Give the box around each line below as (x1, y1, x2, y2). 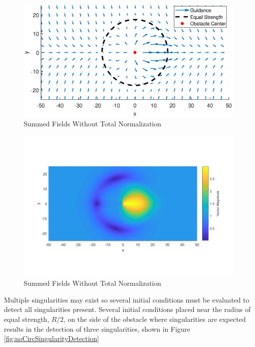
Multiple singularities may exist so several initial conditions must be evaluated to (4, 294, 250, 305)
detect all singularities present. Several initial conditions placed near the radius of (4, 304, 251, 314)
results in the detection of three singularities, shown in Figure (4, 323, 190, 334)
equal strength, (4, 313, 49, 324)
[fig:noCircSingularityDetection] (4, 333, 99, 344)
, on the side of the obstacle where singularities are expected (63, 313, 246, 324)
